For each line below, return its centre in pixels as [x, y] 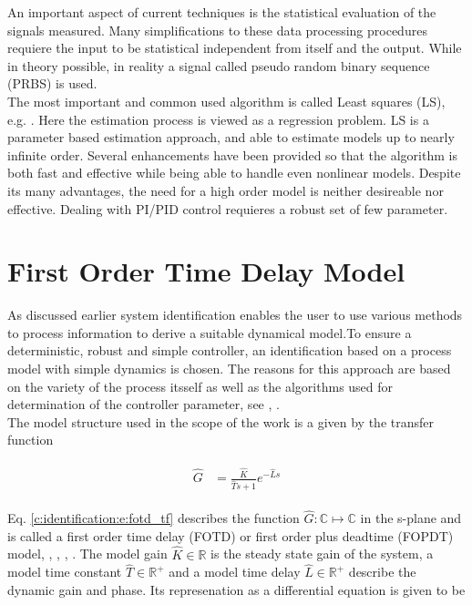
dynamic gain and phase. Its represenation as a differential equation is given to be [236, 590]
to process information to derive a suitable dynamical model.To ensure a [210, 332]
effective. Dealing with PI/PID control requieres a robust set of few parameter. [228, 208]
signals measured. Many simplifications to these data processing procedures [217, 30]
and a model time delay [235, 572]
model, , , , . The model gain [87, 554]
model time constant [65, 572]
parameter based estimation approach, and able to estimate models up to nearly [231, 137]
